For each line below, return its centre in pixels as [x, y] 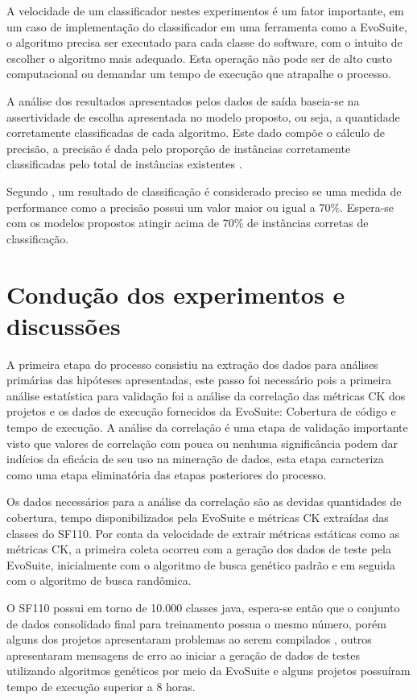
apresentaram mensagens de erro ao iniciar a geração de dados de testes [183, 654]
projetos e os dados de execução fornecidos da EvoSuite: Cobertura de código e [201, 411]
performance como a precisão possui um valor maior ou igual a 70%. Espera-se [200, 207]
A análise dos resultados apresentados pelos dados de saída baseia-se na [183, 100]
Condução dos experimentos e [176, 294]
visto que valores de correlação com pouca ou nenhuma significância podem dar [202, 443]
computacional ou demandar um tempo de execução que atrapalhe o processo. [199, 74]
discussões [64, 325]
